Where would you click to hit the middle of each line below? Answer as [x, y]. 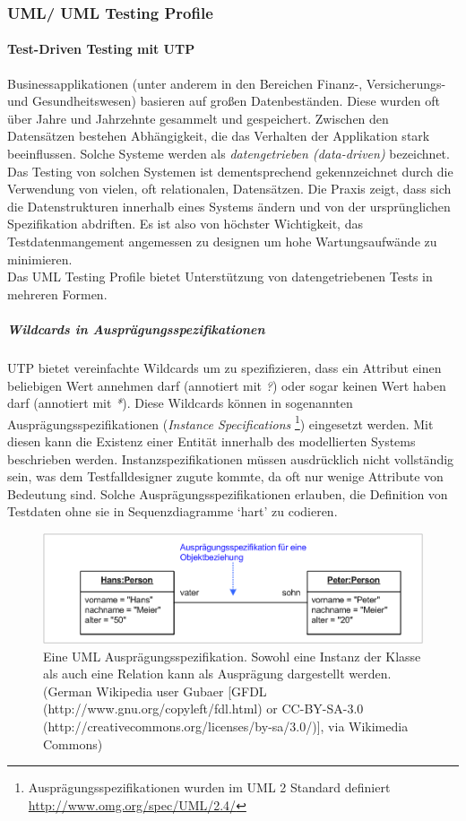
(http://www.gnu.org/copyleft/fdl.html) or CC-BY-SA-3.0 [203, 709]
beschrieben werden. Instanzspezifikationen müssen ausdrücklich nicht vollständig [231, 458]
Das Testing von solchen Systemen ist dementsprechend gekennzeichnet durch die [230, 171]
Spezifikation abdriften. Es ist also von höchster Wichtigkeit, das [185, 224]
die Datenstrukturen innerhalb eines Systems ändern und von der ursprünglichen [229, 206]
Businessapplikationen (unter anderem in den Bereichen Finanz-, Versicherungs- [227, 83]
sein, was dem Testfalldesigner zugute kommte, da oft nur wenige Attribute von [225, 476]
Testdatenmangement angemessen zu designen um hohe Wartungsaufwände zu [222, 241]
